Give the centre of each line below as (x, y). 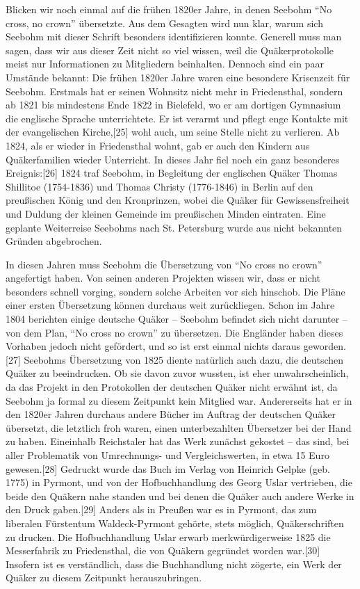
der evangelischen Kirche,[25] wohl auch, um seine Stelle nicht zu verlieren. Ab (173, 132)
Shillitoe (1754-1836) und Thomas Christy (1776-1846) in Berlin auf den (159, 186)
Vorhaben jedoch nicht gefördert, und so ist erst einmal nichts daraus (153, 346)
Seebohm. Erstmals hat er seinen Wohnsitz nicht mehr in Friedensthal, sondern (174, 91)
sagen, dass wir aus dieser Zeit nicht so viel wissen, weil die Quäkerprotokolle (170, 50)
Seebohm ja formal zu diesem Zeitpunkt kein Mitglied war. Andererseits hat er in (179, 400)
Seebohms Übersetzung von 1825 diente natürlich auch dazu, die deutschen (184, 359)
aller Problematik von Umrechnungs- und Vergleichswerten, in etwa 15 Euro (167, 455)
